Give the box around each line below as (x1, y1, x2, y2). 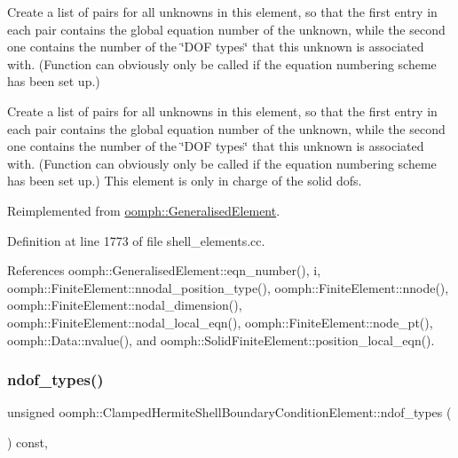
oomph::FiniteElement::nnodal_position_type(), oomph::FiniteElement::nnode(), (7, 278, 449, 296)
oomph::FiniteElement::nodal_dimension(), (7, 296, 242, 314)
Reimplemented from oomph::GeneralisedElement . (7, 201, 280, 219)
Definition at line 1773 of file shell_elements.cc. (7, 231, 265, 249)
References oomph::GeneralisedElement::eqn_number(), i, (7, 261, 321, 280)
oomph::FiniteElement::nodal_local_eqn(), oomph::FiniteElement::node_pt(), (7, 312, 433, 331)
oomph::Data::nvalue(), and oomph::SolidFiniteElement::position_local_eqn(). (7, 330, 435, 349)
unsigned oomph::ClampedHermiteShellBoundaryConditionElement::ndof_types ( (7, 403, 452, 422)
